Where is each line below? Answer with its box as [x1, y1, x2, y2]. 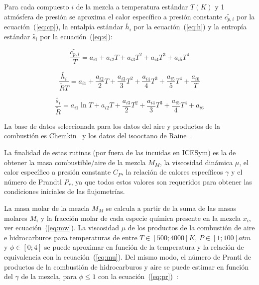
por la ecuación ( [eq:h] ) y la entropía [133, 21, 247, 32]
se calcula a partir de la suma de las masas [106, 203, 237, 213]
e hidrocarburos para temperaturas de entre [4, 232, 137, 242]
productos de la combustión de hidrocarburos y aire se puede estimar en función [4, 261, 249, 272]
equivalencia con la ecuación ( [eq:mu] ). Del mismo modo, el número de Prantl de [4, 251, 251, 262]
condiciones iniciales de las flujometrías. [4, 186, 125, 196]
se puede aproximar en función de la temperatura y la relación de [44, 242, 244, 252]
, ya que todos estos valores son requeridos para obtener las [71, 176, 252, 187]
